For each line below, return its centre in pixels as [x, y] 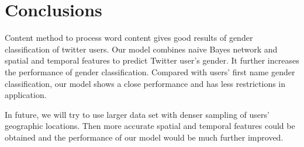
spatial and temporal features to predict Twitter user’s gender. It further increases [152, 60]
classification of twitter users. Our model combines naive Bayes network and [141, 49]
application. [26, 95]
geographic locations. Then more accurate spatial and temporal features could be [150, 126]
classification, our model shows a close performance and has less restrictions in [145, 83]
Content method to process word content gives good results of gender [129, 38]
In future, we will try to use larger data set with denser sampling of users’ [137, 114]
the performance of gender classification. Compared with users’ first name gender [150, 71]
